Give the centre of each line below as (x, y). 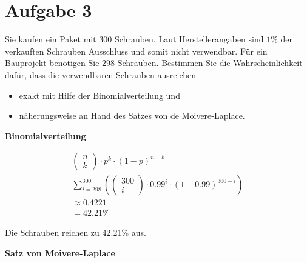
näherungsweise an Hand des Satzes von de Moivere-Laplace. (132, 115)
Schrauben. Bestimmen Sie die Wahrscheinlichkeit (210, 63)
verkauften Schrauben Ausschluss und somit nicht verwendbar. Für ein (136, 51)
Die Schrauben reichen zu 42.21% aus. (76, 232)
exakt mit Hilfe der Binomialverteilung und (100, 95)
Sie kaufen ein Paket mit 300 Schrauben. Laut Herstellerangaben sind (134, 39)
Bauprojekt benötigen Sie (52, 63)
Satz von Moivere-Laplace (60, 253)
